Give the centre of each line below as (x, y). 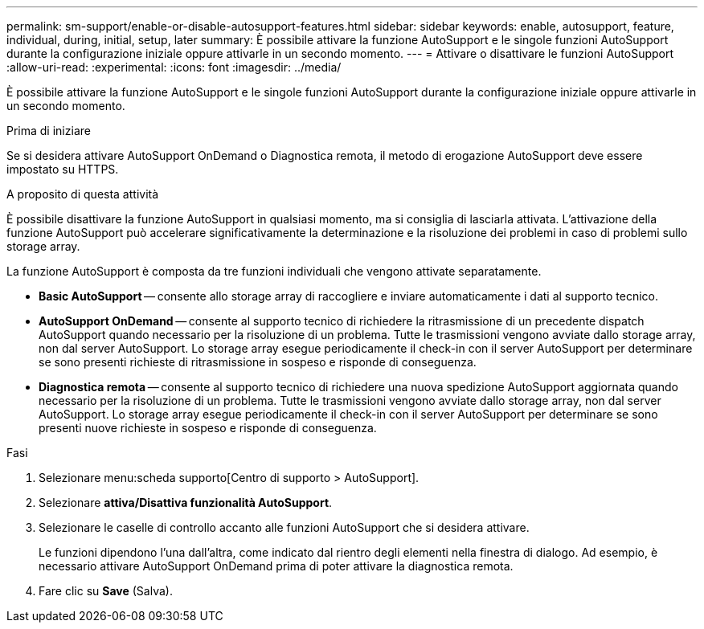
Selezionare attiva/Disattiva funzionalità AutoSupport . (186, 502)
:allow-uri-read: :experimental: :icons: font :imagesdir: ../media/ (174, 67)
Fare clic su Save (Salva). (106, 591)
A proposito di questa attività (83, 194)
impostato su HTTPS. (63, 169)
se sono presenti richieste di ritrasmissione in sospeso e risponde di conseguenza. (258, 362)
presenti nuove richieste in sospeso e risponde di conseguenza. (208, 428)
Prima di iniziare (49, 131)
